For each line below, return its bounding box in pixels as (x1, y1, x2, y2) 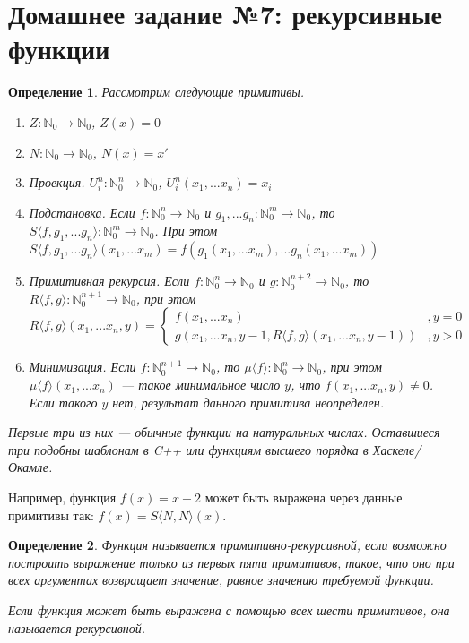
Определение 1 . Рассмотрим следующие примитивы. (8, 82, 305, 101)
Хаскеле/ (372, 440, 421, 459)
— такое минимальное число (120, 375, 281, 394)
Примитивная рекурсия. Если (29, 271, 190, 290)
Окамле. (8, 458, 53, 476)
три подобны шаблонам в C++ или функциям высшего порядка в (8, 440, 369, 459)
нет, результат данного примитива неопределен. (112, 392, 385, 411)
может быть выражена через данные (204, 488, 403, 507)
